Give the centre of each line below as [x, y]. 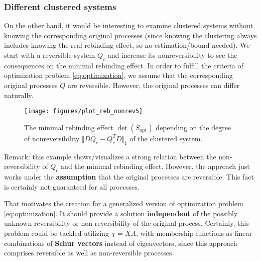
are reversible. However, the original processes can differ [154, 85]
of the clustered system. [166, 138]
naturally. [19, 95]
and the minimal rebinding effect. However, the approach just [155, 166]
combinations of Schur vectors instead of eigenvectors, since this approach [121, 243]
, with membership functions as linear [194, 233]
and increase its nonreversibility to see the [172, 55]
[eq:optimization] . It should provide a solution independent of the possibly [121, 213]
